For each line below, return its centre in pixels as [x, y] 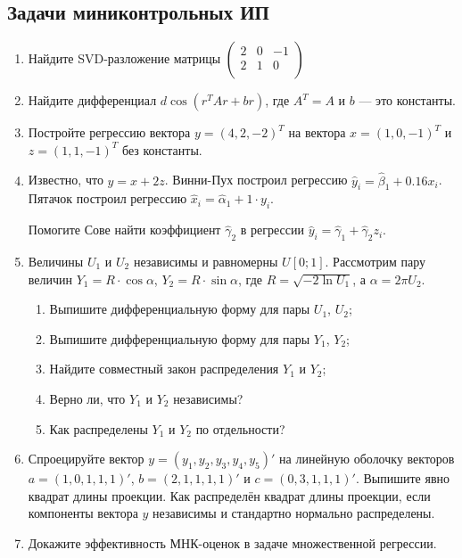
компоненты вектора [83, 513]
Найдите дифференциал [92, 100]
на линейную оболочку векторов [367, 459]
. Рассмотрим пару [375, 261]
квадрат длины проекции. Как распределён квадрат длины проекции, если [229, 495]
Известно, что [66, 180]
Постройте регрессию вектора [109, 132]
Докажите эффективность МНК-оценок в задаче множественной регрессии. [232, 542]
